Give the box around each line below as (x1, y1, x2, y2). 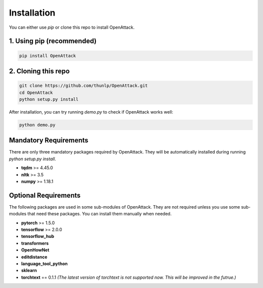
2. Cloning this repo (9, 67, 70, 75)
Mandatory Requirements (9, 136, 89, 145)
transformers (21, 240, 49, 246)
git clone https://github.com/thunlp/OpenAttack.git (19, 83, 148, 89)
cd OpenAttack (19, 90, 53, 95)
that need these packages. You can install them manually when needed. (27, 211, 172, 217)
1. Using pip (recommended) (9, 37, 97, 45)
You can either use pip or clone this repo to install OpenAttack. (9, 24, 135, 30)
